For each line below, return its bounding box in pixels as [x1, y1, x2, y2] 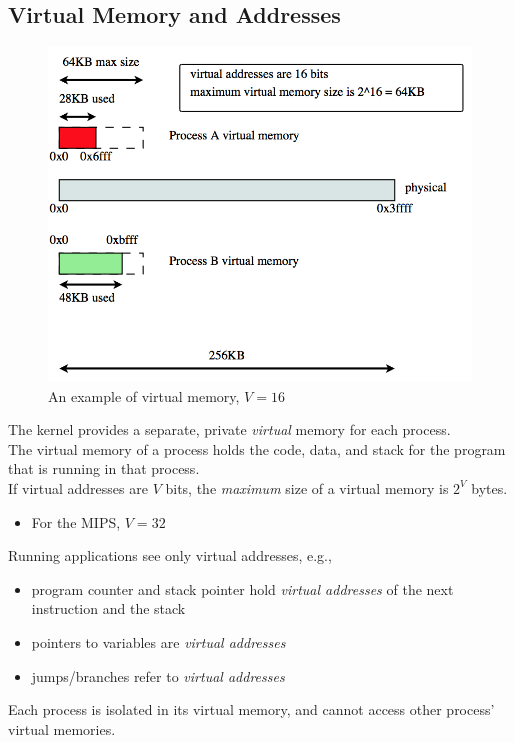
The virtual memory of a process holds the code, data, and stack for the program [8, 438, 506, 459]
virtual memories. [8, 718, 116, 739]
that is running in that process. [8, 458, 200, 479]
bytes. [471, 477, 508, 498]
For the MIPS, [31, 511, 121, 532]
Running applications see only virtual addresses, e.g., [8, 545, 332, 566]
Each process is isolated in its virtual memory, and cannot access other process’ [8, 699, 495, 720]
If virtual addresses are [8, 477, 148, 498]
